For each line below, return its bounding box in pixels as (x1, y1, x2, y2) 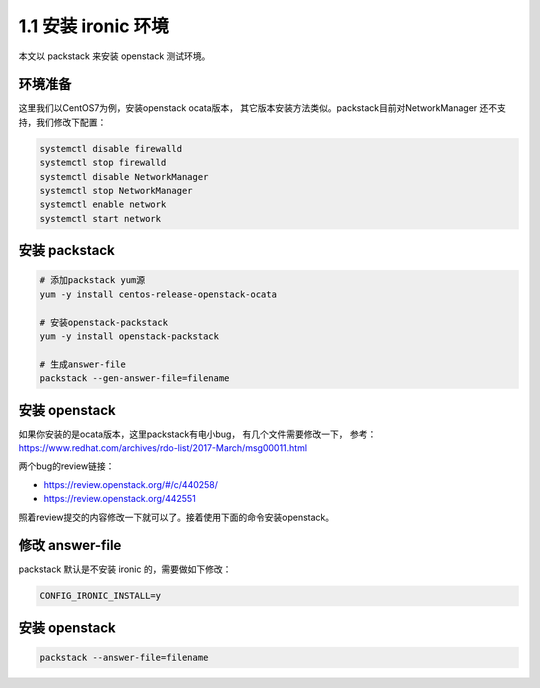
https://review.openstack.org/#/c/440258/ (43, 478, 219, 490)
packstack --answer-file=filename (39, 652, 209, 664)
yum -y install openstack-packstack (39, 330, 220, 342)
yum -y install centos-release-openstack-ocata (39, 288, 277, 300)
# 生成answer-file (39, 358, 127, 370)
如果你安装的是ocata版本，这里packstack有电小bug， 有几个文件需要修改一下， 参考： (18, 428, 377, 440)
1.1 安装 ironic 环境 (18, 15, 169, 37)
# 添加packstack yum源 (39, 275, 146, 286)
